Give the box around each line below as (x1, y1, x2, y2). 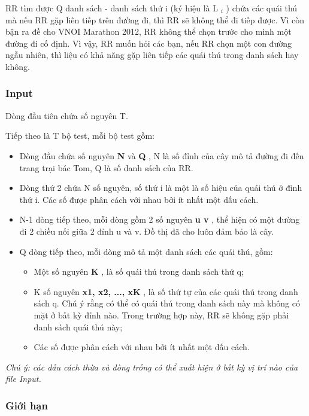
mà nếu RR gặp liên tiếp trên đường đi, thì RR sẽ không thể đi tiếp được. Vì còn (5, 13, 305, 26)
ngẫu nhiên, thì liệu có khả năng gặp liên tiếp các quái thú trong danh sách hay (5, 48, 299, 61)
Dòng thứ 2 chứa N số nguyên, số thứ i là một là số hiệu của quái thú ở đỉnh (19, 181, 302, 194)
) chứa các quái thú (226, 2, 298, 14)
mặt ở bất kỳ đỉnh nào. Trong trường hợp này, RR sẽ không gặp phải (34, 308, 289, 321)
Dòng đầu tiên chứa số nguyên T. (5, 109, 128, 122)
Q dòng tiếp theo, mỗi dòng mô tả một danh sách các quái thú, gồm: (19, 245, 273, 257)
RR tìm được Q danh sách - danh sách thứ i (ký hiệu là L (5, 2, 219, 14)
